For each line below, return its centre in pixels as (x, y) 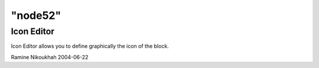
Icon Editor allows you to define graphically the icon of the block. (90, 46)
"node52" (36, 15)
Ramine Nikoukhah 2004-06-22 (50, 57)
